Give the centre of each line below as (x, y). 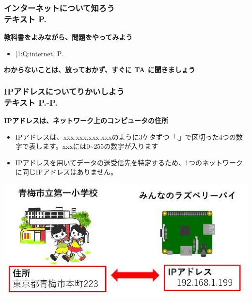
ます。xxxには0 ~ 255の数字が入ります (100, 146)
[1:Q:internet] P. (39, 53)
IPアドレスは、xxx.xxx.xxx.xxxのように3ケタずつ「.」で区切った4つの (126, 136)
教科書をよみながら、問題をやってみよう (68, 37)
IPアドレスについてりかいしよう (64, 91)
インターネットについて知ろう (59, 8)
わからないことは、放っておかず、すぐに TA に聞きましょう (100, 70)
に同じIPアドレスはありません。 (66, 172)
